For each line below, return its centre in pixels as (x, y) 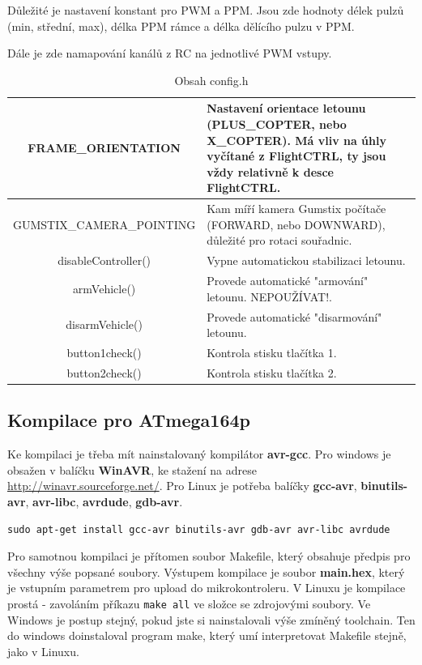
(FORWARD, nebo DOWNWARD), (296, 224)
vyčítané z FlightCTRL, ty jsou (296, 156)
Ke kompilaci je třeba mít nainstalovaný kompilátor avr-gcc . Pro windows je (199, 454)
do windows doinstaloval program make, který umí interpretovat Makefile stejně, (207, 635)
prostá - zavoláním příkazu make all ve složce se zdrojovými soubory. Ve (189, 603)
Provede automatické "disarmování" (294, 316)
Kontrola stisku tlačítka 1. (272, 352)
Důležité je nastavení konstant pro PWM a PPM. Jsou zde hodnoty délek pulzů (206, 10)
